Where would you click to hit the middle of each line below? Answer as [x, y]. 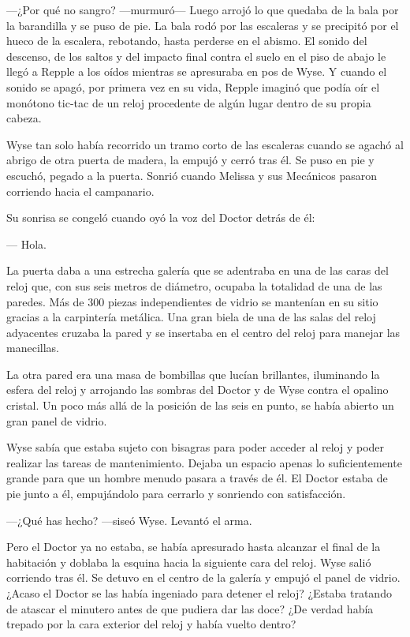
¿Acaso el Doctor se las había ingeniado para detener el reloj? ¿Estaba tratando [199, 593]
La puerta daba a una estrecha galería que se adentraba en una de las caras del [198, 270]
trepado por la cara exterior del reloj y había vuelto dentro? [151, 624]
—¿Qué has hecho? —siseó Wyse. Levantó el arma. [129, 520]
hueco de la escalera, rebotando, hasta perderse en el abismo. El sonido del [187, 41]
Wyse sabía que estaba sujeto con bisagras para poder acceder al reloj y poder [196, 447]
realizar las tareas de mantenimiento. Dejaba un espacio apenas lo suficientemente [204, 462]
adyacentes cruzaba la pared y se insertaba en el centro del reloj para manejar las [203, 332]
